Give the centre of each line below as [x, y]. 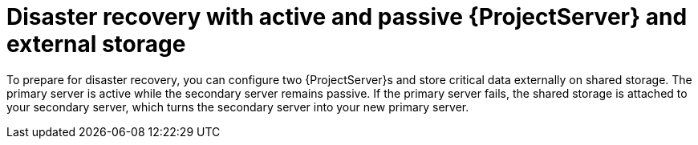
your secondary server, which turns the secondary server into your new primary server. [238, 107]
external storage [96, 44]
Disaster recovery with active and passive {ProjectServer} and [347, 17]
